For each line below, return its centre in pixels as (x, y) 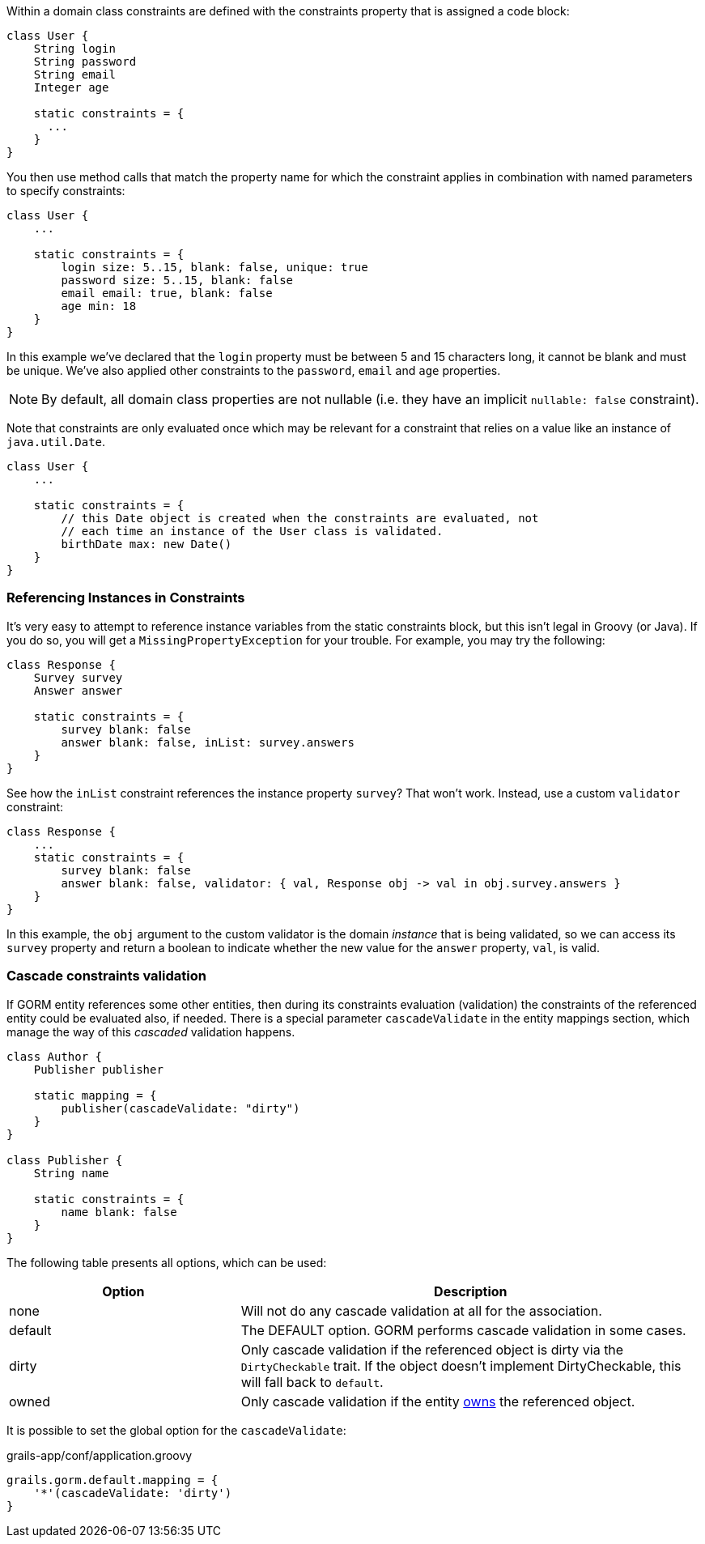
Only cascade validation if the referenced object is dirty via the (432, 1349)
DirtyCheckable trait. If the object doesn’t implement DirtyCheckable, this (461, 1365)
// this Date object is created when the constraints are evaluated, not (300, 518)
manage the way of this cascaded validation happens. (151, 1031)
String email (74, 74)
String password (85, 62)
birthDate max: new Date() (147, 544)
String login (74, 49)
